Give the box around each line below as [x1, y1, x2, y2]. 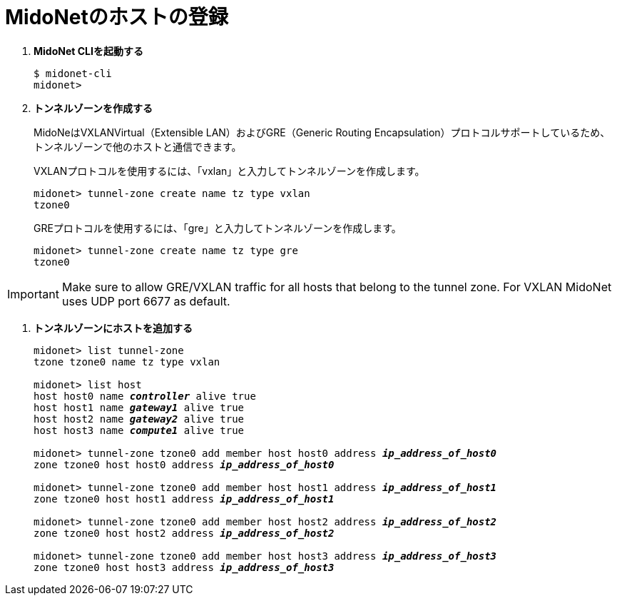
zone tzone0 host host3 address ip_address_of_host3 [34, 561, 335, 573]
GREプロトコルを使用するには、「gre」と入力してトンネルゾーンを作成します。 [34, 221, 402, 234]
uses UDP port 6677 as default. [61, 293, 230, 308]
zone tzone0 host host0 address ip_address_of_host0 [34, 458, 335, 470]
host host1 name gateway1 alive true [34, 401, 245, 413]
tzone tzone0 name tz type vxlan [34, 355, 220, 368]
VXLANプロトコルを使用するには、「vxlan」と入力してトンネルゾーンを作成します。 [34, 164, 425, 177]
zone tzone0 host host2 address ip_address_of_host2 [34, 527, 335, 539]
